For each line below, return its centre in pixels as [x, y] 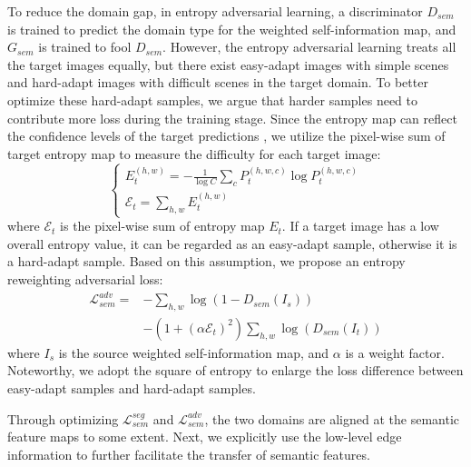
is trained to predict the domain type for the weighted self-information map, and [232, 29]
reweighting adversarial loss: [85, 278]
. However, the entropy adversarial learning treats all [309, 47]
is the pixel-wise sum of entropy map [162, 226]
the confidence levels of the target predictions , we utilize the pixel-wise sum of [226, 136]
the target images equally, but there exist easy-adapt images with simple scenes [228, 64]
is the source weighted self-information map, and [194, 352]
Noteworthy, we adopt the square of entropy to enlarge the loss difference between [235, 370]
